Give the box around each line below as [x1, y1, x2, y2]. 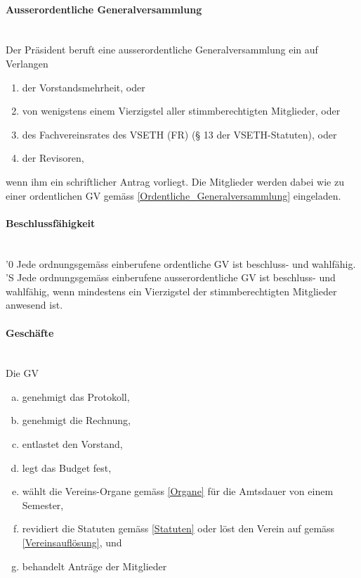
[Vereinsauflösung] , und [22, 535, 122, 550]
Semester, [22, 497, 64, 512]
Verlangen [6, 56, 48, 70]
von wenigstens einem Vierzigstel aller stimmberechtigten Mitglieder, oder [22, 103, 341, 118]
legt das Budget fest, [22, 460, 112, 475]
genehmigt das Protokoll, [22, 389, 130, 404]
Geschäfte [6, 325, 54, 340]
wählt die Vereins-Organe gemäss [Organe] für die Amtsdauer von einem [22, 484, 334, 499]
